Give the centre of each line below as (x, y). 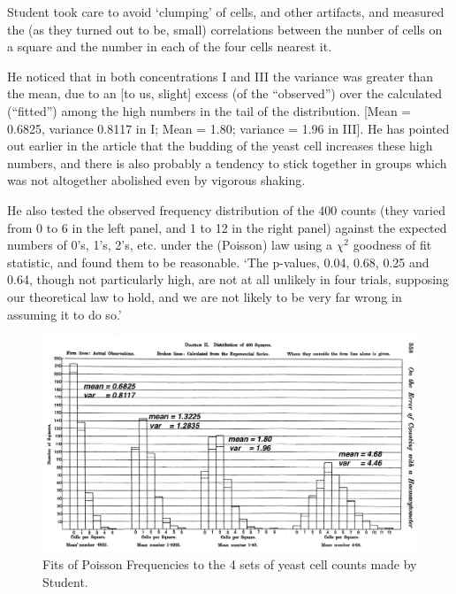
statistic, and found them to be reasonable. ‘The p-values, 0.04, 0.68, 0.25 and (218, 262)
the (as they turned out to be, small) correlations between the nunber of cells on (225, 29)
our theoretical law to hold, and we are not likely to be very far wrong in (205, 296)
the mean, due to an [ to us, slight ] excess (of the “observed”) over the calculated (225, 93)
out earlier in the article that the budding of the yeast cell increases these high (220, 146)
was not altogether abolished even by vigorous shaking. (156, 180)
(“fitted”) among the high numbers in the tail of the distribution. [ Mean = (209, 110)
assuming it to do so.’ (65, 314)
